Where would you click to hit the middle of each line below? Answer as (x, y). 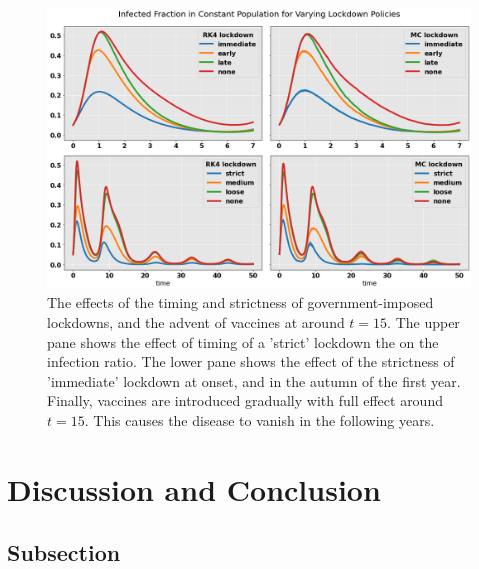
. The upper (423, 321)
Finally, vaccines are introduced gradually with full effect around (245, 400)
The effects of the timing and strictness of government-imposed (240, 302)
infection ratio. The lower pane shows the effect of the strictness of (251, 361)
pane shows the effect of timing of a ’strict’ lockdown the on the (243, 341)
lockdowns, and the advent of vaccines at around (196, 321)
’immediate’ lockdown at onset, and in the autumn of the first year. (254, 380)
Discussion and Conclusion (194, 488)
